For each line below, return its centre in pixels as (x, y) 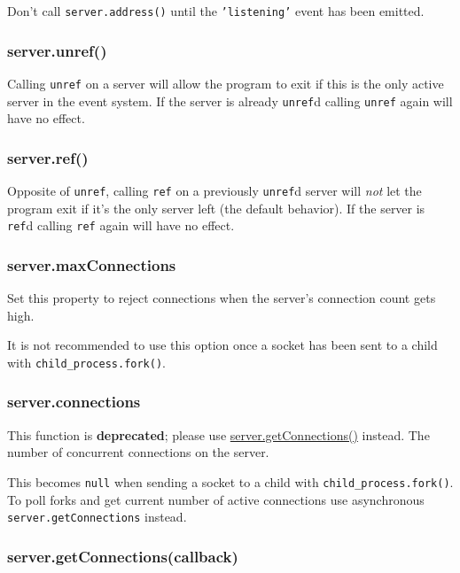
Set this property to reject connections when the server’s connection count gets (222, 298)
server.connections (74, 402)
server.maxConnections (92, 264)
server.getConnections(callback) (123, 556)
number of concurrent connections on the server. (138, 452)
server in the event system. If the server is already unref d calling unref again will (230, 101)
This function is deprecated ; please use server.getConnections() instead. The (218, 434)
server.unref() (57, 50)
